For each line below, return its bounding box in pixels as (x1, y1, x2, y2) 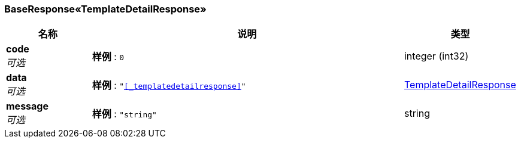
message (6, 100, 49, 113)
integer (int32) (404, 50, 469, 63)
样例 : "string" (92, 108, 157, 120)
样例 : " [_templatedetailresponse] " (92, 79, 246, 92)
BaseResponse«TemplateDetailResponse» (4, 3, 207, 15)
